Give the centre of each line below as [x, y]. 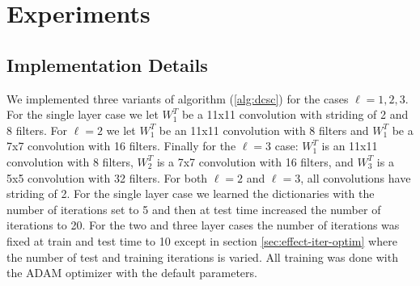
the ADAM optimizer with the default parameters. [132, 273]
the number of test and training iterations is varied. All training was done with [202, 257]
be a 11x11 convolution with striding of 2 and [295, 114]
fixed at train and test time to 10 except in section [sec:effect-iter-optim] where [202, 240]
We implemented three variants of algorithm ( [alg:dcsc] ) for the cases [178, 98]
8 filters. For [37, 130]
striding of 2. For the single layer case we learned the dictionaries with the [191, 193]
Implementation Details [107, 64]
